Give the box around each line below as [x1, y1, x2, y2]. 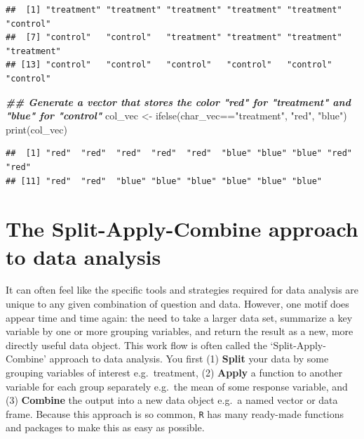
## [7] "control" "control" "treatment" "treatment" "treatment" [6, 32, 342, 43]
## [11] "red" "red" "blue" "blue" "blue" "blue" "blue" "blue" [6, 176, 323, 186]
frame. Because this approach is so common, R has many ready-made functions [6, 406, 344, 421]
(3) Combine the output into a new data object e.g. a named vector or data [6, 393, 338, 407]
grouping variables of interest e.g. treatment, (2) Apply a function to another [6, 365, 343, 379]
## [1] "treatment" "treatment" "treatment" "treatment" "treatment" [6, 5, 342, 15]
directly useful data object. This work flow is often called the [6, 337, 267, 352]
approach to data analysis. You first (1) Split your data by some [49, 351, 329, 366]
